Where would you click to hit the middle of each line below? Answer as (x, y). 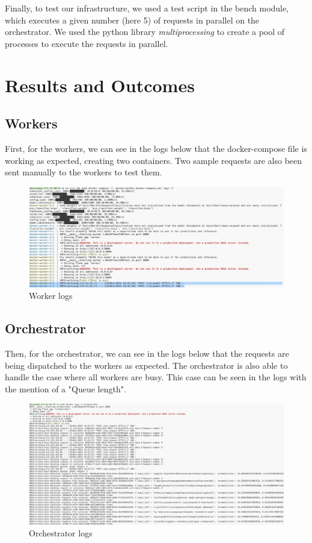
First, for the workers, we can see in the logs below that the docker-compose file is (156, 148)
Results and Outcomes (100, 85)
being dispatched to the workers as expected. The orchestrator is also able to (146, 365)
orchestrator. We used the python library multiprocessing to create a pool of (145, 32)
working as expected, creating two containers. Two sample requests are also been (154, 160)
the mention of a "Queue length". (66, 388)
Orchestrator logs (61, 533)
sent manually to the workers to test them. (84, 172)
